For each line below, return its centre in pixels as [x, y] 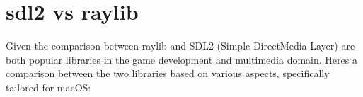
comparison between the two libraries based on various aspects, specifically [168, 73]
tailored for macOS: [48, 87]
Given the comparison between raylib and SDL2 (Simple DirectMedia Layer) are [180, 46]
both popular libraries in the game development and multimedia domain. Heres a [181, 59]
